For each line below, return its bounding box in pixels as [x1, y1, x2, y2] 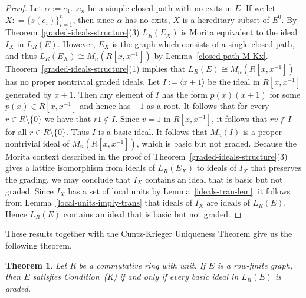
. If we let [241, 2, 276, 14]
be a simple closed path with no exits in [87, 2, 232, 14]
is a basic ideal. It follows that [98, 125, 208, 138]
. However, [57, 37, 96, 49]
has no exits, [124, 13, 170, 25]
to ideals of [196, 161, 237, 174]
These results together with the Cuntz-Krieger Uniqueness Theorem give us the [5, 227, 292, 240]
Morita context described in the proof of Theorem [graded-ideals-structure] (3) [5, 150, 288, 162]
